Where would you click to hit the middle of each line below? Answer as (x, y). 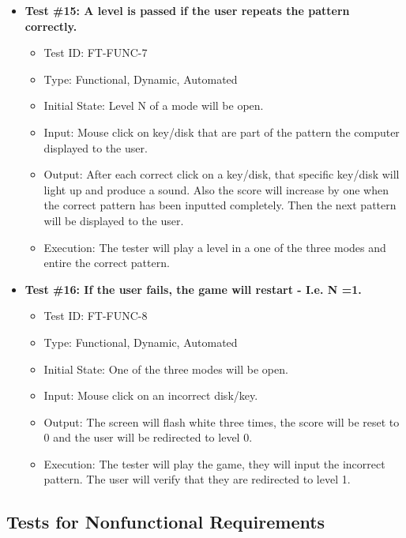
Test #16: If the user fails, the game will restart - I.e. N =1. (193, 289)
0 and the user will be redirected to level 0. (148, 437)
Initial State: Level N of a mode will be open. (154, 105)
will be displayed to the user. (114, 220)
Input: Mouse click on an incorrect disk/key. (151, 395)
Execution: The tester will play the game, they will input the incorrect (214, 463)
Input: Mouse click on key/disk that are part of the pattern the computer (222, 132)
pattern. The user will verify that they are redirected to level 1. (197, 479)
